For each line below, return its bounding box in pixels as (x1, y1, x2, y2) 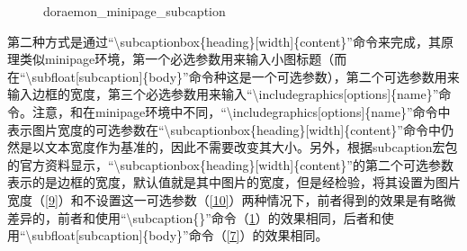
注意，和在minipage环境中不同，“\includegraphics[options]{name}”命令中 (31, 102, 451, 121)
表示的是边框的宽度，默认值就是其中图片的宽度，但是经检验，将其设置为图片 (7, 173, 461, 192)
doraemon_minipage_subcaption (43, 2, 226, 20)
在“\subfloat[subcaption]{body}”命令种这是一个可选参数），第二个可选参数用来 (7, 67, 460, 85)
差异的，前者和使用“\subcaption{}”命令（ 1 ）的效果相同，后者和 (7, 208, 382, 227)
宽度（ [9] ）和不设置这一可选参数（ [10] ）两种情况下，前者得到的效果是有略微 (7, 190, 456, 209)
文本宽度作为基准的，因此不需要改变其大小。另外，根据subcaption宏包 (44, 138, 458, 157)
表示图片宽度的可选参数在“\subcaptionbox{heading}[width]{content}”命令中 (7, 120, 441, 139)
